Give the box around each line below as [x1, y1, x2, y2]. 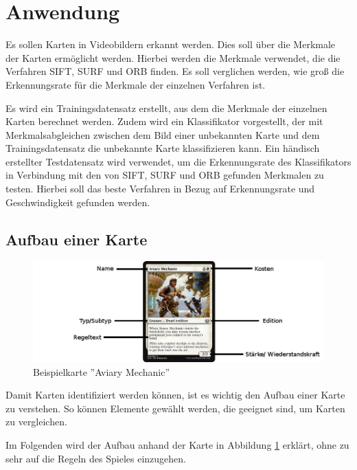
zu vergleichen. [5, 414, 67, 429]
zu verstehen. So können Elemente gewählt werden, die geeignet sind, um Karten [5, 401, 345, 415]
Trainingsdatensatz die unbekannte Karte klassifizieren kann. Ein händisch [5, 141, 320, 155]
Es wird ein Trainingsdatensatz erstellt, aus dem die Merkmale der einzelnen [5, 100, 327, 115]
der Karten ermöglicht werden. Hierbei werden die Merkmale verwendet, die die [5, 50, 341, 65]
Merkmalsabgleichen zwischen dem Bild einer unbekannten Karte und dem [5, 127, 320, 142]
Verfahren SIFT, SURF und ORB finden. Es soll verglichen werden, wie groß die [5, 64, 345, 78]
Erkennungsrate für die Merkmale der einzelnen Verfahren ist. [5, 77, 266, 91]
